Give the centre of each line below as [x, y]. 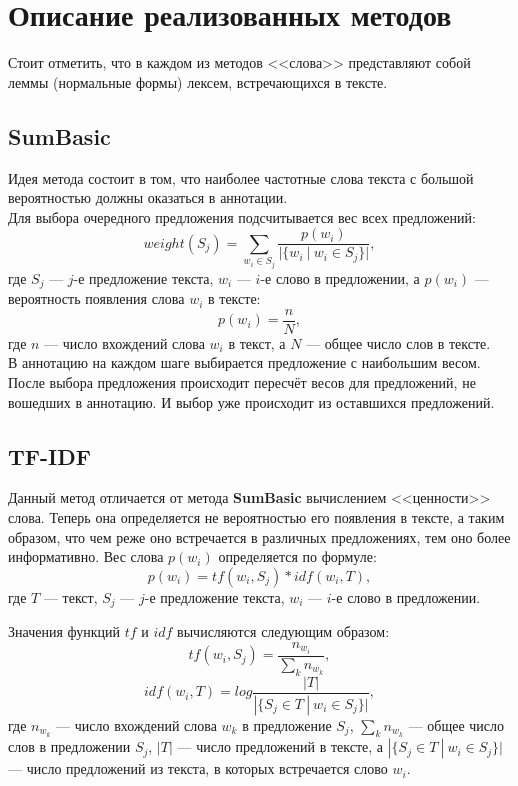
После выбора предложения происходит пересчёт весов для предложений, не [242, 382]
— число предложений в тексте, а [280, 746]
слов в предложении [69, 746]
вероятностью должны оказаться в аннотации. [148, 197]
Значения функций [64, 631]
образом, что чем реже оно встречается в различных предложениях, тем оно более [259, 536]
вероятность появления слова [96, 298]
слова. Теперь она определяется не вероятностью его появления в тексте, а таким [256, 517]
